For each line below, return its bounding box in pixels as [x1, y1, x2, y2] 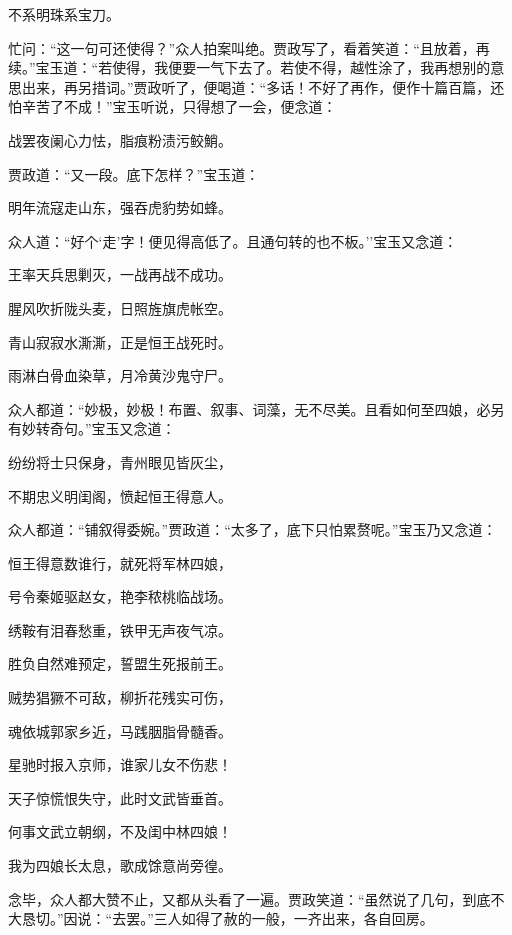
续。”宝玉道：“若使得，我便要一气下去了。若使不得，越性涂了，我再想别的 [8, 57, 491, 78]
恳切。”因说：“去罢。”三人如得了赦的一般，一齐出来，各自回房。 [21, 908, 434, 929]
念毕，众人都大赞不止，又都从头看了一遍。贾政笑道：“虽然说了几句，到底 [8, 888, 491, 909]
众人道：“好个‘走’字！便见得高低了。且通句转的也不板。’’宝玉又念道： [8, 230, 458, 251]
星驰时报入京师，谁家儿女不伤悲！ [8, 754, 232, 775]
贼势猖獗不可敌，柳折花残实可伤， [8, 687, 232, 708]
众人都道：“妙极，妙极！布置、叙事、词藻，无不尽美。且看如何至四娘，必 [8, 398, 491, 419]
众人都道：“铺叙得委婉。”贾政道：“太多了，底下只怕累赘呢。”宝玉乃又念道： [8, 519, 497, 540]
